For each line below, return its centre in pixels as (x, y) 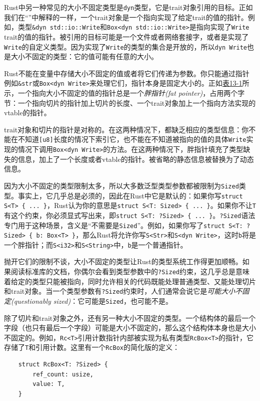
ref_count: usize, (63, 374)
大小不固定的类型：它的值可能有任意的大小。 (84, 56)
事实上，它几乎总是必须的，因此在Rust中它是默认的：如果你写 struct (130, 195)
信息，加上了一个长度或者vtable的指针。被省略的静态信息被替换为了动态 (136, 159)
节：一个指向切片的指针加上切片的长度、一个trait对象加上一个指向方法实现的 (130, 103)
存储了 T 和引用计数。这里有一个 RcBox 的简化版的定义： (92, 347)
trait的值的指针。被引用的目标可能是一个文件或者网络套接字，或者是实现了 (126, 36)
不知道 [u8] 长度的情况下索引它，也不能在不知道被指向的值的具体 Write (132, 139)
